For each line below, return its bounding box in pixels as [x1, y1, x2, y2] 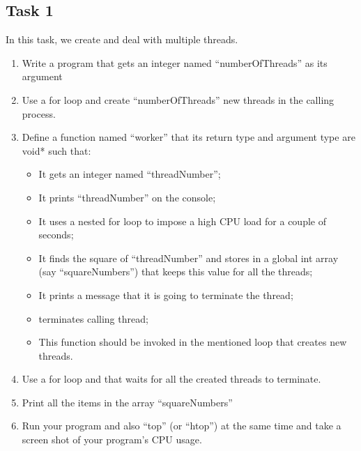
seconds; [38, 227, 74, 242]
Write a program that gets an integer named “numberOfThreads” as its [22, 55, 328, 70]
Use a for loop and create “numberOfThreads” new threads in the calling [22, 92, 335, 107]
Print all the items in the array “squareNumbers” [22, 395, 233, 409]
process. [22, 106, 56, 121]
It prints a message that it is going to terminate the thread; [38, 287, 293, 302]
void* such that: [22, 143, 91, 158]
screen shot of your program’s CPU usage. [22, 432, 202, 447]
